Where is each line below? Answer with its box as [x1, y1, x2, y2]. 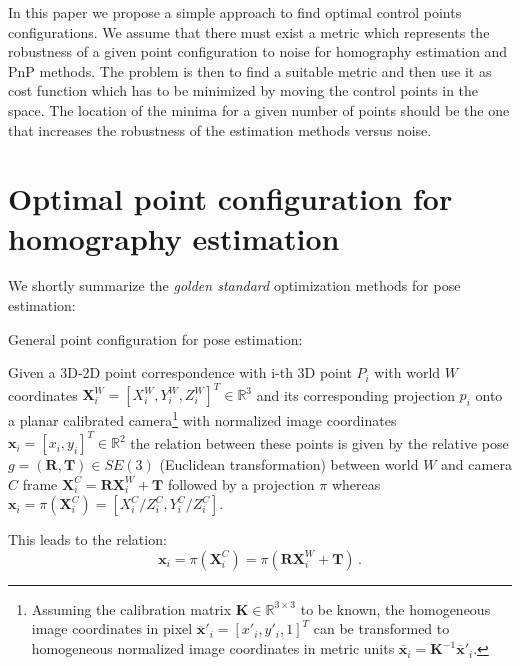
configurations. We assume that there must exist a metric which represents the [8, 21, 490, 42]
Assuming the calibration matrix [31, 598, 232, 619]
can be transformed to [313, 618, 450, 639]
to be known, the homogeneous [300, 598, 491, 619]
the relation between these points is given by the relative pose [130, 432, 509, 453]
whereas [331, 473, 381, 494]
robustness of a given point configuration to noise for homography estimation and [8, 41, 508, 62]
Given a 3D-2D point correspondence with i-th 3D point [8, 362, 352, 383]
